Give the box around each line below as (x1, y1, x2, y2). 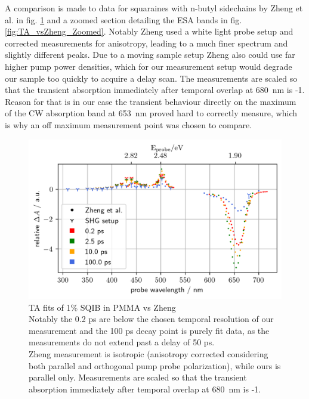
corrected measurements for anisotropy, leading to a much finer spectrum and (5, 36, 288, 49)
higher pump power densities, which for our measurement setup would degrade (5, 60, 292, 72)
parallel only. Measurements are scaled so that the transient (29, 371, 247, 383)
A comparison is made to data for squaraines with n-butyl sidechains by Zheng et (5, 2, 303, 14)
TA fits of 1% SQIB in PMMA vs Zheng (29, 301, 176, 313)
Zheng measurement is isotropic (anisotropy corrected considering (29, 347, 268, 360)
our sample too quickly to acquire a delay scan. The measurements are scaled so (5, 72, 298, 84)
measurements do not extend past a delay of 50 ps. (29, 336, 215, 348)
